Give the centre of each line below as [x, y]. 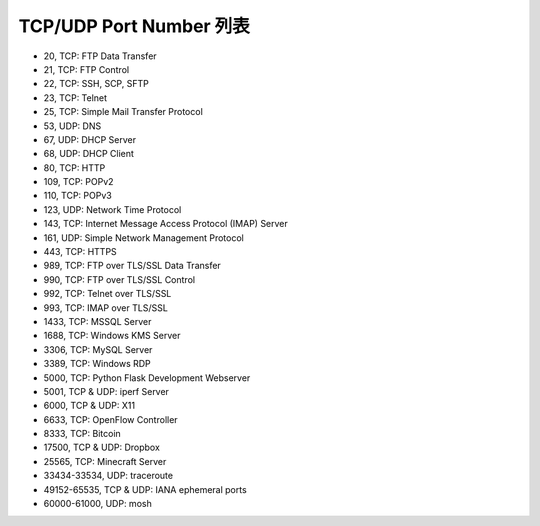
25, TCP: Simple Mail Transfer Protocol [123, 112]
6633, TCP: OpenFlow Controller [111, 419]
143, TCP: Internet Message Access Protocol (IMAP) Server [166, 224]
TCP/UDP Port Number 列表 [134, 26]
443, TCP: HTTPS [80, 252]
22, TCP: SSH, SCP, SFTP [96, 84]
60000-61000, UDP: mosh [97, 504]
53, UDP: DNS [72, 126]
